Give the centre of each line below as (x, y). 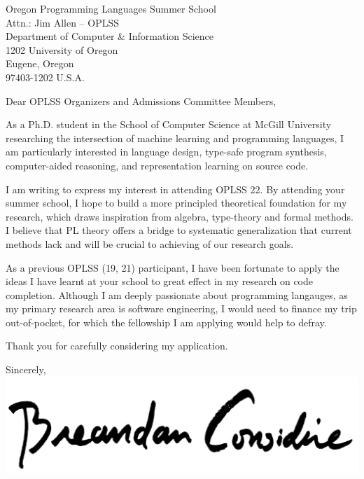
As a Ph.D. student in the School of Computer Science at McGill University (169, 124)
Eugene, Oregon (40, 63)
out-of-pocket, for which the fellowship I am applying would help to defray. (166, 322)
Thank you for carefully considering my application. (117, 346)
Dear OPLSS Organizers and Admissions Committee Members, (141, 100)
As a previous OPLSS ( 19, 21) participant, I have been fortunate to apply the (173, 267)
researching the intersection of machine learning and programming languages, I (175, 138)
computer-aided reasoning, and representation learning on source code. (157, 165)
